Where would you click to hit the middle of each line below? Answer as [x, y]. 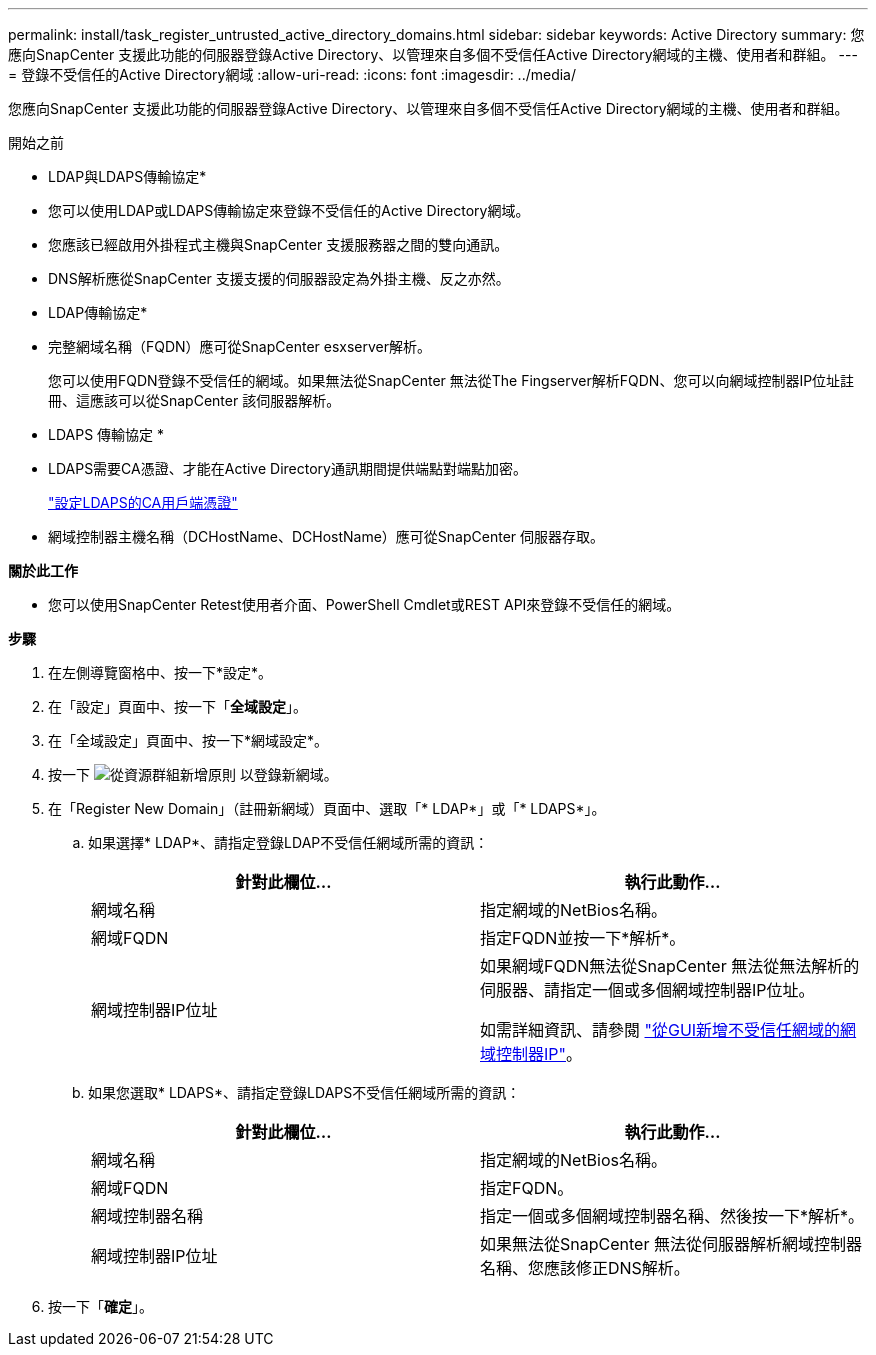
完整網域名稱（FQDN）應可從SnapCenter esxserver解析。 [240, 346]
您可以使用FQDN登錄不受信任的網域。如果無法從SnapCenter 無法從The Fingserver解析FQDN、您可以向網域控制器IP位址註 [451, 380]
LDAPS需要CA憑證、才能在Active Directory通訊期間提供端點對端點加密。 [287, 468]
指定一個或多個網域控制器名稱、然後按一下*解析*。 [672, 1216]
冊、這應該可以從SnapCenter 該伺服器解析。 [194, 400]
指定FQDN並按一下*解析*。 [583, 938]
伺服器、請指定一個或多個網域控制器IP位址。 [647, 990]
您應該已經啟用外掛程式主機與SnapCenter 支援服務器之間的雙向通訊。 [278, 244]
